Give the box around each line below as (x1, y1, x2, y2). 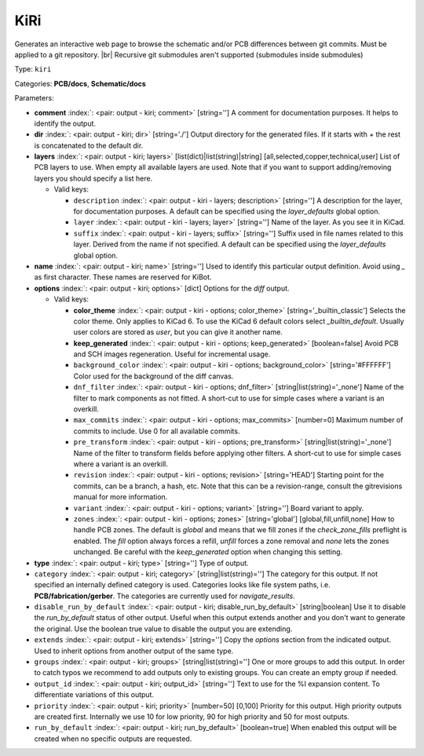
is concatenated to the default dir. (34, 141, 144, 150)
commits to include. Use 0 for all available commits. (73, 426, 240, 436)
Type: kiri (14, 64, 52, 74)
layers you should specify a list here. (34, 173, 153, 183)
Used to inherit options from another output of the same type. (34, 646, 234, 656)
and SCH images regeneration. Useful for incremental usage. (73, 349, 271, 359)
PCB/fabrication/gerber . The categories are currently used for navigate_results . (34, 591, 295, 601)
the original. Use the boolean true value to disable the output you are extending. (34, 624, 293, 634)
